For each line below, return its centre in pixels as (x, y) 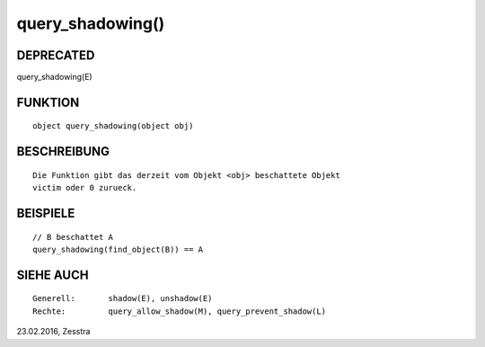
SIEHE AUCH (53, 275)
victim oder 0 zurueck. (85, 188)
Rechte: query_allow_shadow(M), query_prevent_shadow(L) (180, 311)
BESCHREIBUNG (63, 151)
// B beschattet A (73, 237)
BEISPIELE (46, 214)
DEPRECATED (56, 55)
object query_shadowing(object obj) (113, 126)
